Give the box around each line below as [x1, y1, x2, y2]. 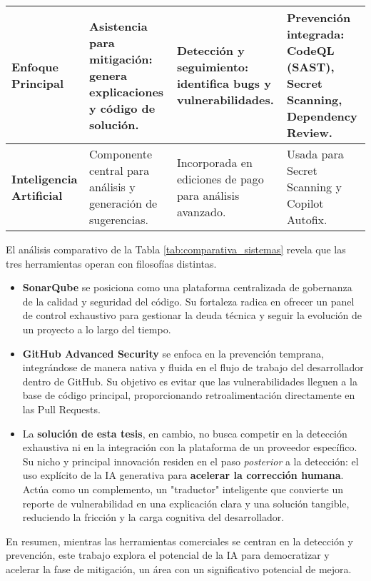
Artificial [11, 186, 63, 203]
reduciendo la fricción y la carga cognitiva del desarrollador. [22, 510, 285, 525]
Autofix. [286, 211, 327, 228]
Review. [286, 124, 332, 141]
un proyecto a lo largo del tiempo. [22, 321, 171, 336]
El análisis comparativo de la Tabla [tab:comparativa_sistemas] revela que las [6, 242, 346, 256]
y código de [89, 99, 156, 116]
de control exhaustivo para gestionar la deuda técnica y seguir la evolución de [22, 308, 362, 323]
